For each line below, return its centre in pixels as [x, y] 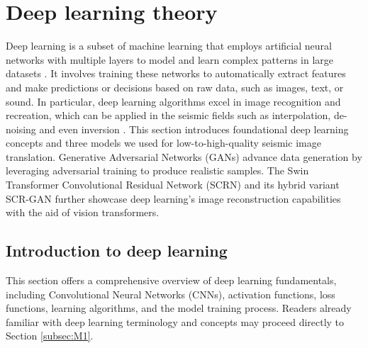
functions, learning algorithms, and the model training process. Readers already [179, 308]
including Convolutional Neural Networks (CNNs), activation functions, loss [171, 294]
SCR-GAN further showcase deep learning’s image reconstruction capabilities [173, 198]
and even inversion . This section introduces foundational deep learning [194, 129]
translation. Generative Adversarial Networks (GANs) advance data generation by [184, 156]
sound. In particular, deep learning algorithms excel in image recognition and [173, 101]
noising [21, 129]
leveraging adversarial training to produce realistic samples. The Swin [157, 170]
